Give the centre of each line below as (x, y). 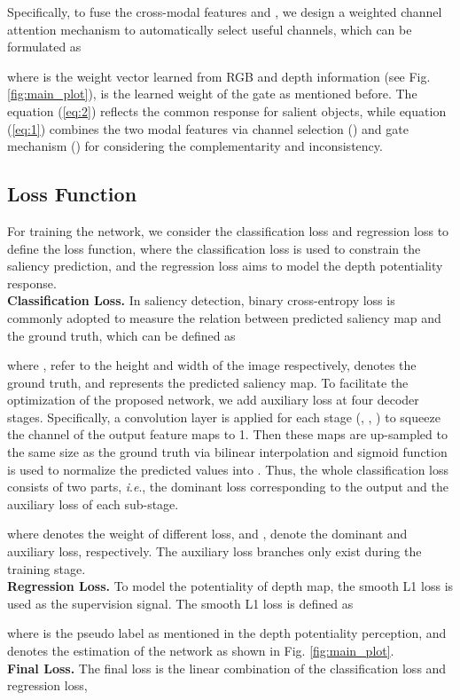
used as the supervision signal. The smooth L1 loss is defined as (180, 603)
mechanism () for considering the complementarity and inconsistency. (195, 146)
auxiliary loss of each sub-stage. (93, 503)
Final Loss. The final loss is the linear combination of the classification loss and (227, 668)
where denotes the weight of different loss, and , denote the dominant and (207, 534)
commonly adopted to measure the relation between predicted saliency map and (224, 317)
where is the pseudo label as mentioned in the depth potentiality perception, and (227, 633)
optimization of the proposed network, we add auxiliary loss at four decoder (213, 400)
